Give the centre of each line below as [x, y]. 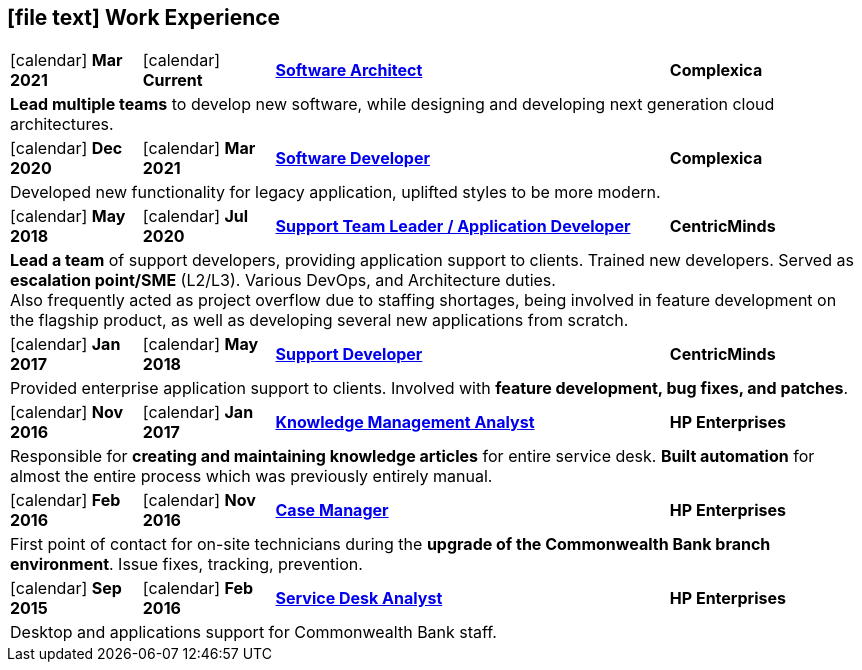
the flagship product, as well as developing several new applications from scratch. [319, 320]
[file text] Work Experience [144, 17]
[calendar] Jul [195, 216]
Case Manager [332, 510]
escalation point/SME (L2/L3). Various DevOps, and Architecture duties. [283, 280]
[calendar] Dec [66, 148]
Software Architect [349, 70]
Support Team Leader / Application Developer [453, 226]
